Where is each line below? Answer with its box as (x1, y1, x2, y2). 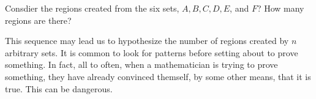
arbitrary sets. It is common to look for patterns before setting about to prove (5, 46, 298, 59)
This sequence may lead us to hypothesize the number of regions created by (5, 34, 289, 47)
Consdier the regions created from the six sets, (5, 2, 179, 14)
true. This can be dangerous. (5, 82, 113, 95)
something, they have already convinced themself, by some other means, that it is (5, 70, 311, 82)
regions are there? (5, 13, 72, 26)
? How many (257, 2, 304, 14)
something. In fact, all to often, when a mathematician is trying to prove (5, 58, 278, 71)
